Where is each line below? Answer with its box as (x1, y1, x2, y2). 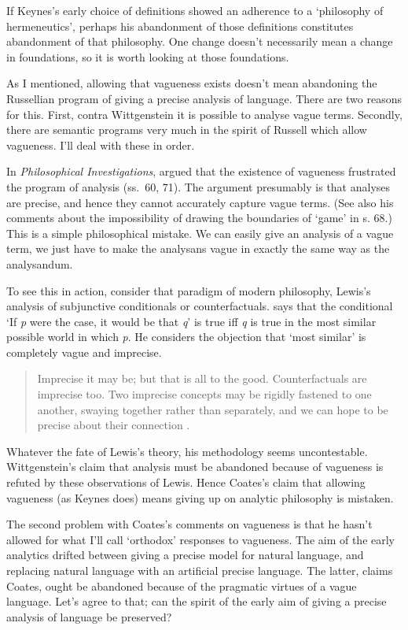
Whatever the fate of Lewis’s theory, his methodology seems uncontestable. (6, 443, 368, 459)
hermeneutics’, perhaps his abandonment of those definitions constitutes (6, 17, 354, 34)
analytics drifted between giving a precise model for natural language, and (6, 547, 364, 563)
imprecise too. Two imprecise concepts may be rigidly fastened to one (37, 386, 372, 402)
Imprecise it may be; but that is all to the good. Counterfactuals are (37, 370, 367, 387)
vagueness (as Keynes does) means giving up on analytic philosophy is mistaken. (6, 489, 394, 506)
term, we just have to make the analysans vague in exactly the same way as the (6, 240, 390, 257)
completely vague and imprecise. (6, 343, 162, 360)
